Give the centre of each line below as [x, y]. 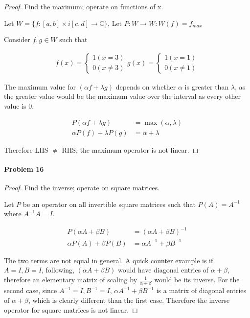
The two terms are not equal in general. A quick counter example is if [109, 260]
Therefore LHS [26, 149]
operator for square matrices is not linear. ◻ [71, 309]
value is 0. [19, 106]
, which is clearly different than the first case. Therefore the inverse [129, 300]
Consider [17, 39]
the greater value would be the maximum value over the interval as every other [123, 96]
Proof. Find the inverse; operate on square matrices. [82, 188]
